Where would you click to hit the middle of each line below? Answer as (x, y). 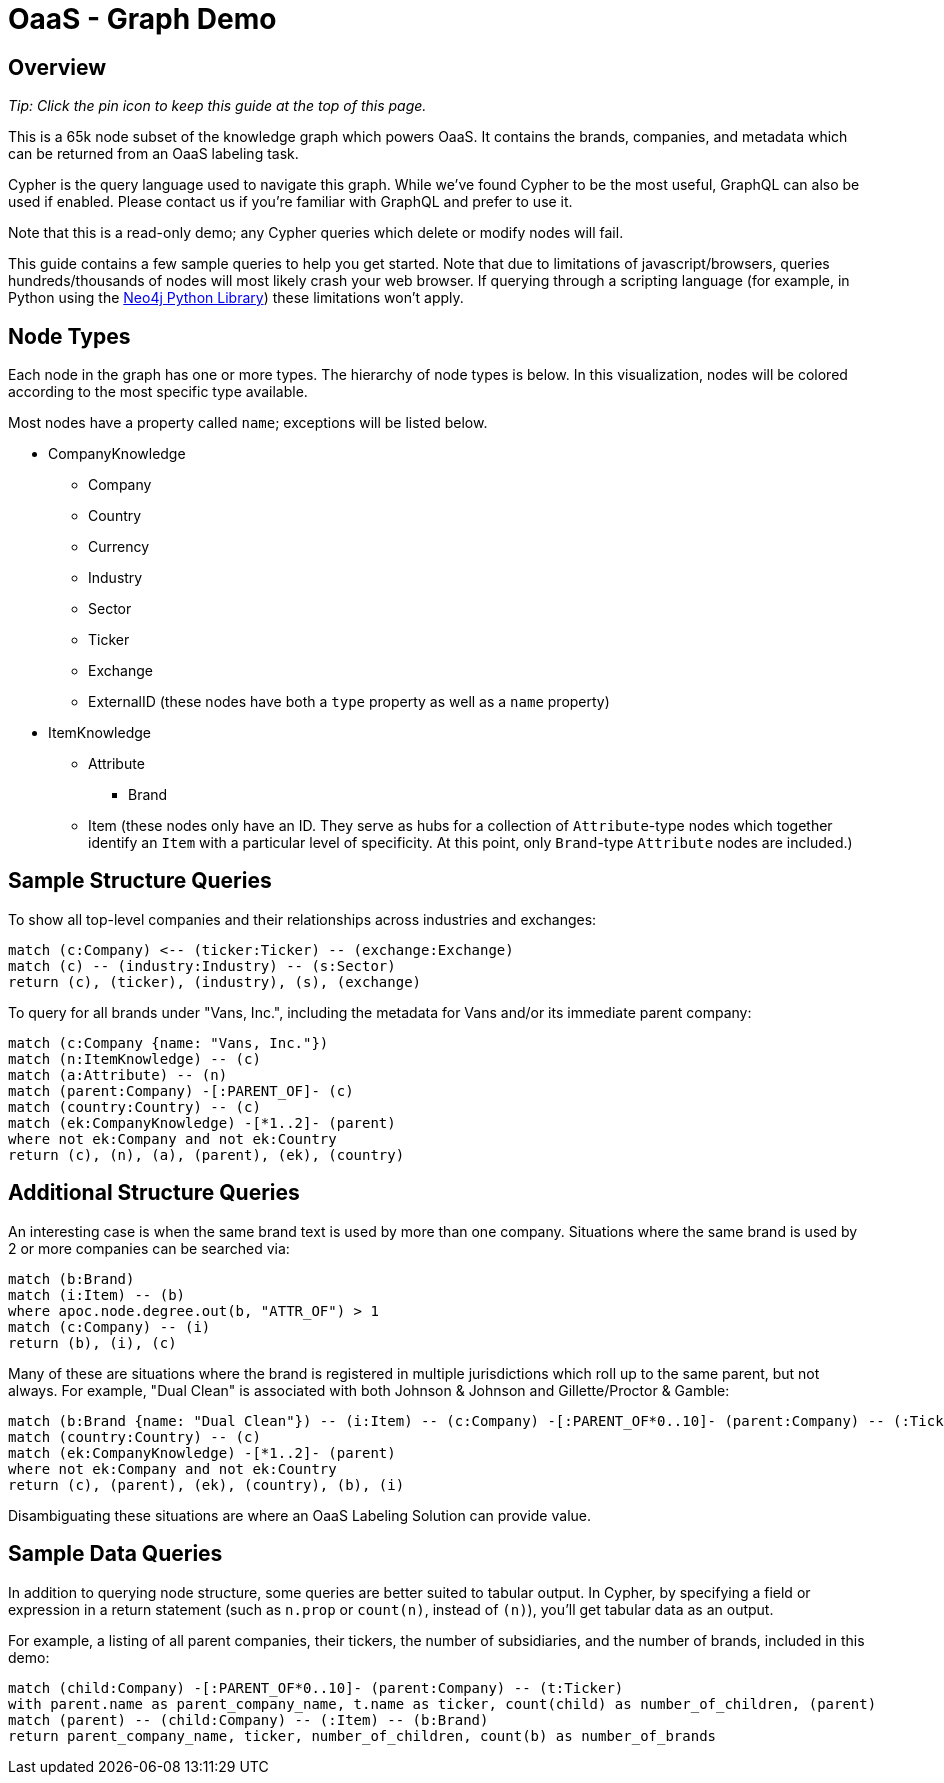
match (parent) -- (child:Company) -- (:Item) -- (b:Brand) (248, 1719)
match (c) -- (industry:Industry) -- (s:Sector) (202, 965)
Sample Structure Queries (140, 881)
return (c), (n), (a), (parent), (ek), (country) (206, 1154)
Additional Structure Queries (154, 1193)
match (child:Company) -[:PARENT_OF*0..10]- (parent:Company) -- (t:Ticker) (316, 1687)
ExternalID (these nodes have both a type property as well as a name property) (349, 702)
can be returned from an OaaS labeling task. (153, 154)
